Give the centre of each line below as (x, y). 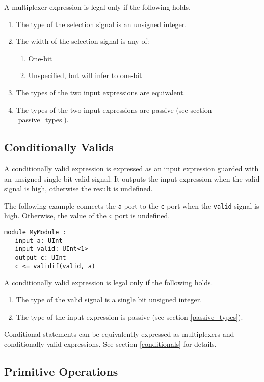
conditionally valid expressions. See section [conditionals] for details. (110, 343)
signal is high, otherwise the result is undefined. (78, 188)
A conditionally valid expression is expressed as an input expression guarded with (131, 168)
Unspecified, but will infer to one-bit (85, 75)
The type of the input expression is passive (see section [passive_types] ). (129, 316)
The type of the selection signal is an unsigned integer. (101, 24)
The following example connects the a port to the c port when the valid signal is (132, 205)
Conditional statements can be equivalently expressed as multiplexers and (119, 334)
